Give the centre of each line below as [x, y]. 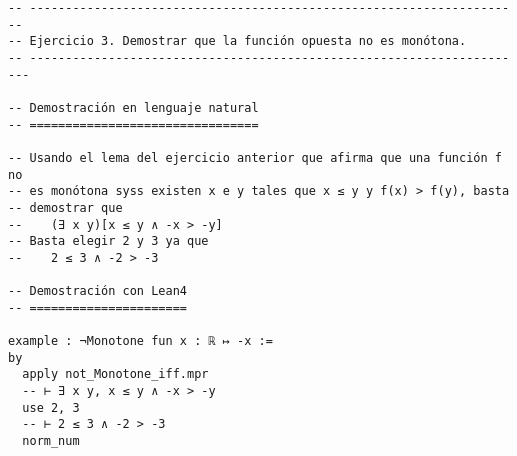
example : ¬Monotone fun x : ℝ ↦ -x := [140, 341]
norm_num [51, 441]
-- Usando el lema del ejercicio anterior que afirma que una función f [255, 157]
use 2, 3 [51, 407]
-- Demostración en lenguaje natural [133, 107]
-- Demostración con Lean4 [97, 291]
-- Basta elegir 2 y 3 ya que [108, 241]
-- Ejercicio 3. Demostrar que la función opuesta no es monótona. [237, 41]
